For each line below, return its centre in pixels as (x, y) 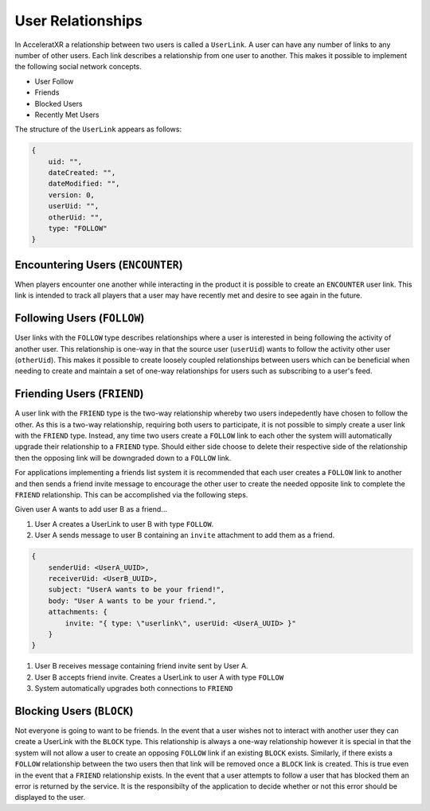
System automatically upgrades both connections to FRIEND (134, 688)
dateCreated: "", (82, 173)
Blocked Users (59, 103)
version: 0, (72, 195)
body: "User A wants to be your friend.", (132, 600)
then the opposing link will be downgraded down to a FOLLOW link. (123, 458)
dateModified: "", (84, 184)
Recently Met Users (67, 115)
